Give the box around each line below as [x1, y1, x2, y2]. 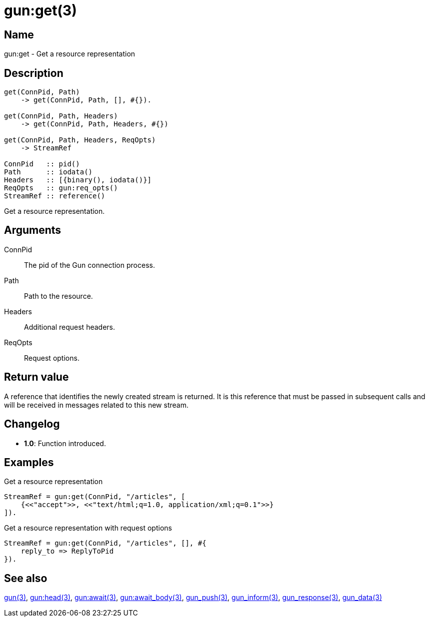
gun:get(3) [4, 2, 77, 19]
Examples [4, 456, 54, 469]
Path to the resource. [24, 291, 93, 300]
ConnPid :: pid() [4, 160, 80, 168]
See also [4, 572, 47, 585]
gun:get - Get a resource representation [4, 49, 135, 58]
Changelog [4, 418, 60, 431]
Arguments [4, 224, 61, 237]
